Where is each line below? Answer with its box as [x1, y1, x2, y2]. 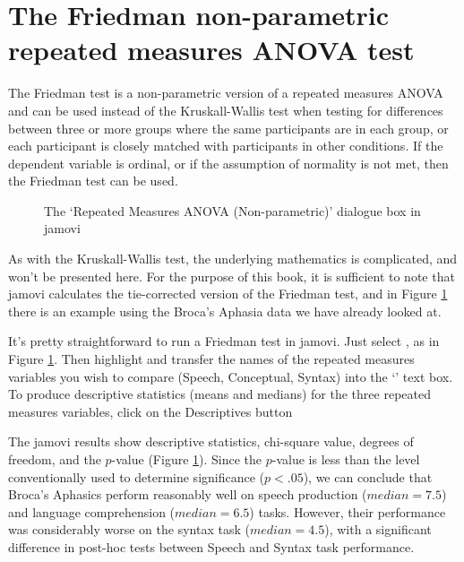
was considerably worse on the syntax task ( [8, 520, 250, 539]
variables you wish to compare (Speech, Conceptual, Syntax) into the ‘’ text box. [8, 367, 453, 385]
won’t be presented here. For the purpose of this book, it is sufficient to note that [8, 266, 455, 285]
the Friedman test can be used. [8, 171, 178, 190]
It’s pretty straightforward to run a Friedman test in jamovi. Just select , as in [8, 332, 440, 350]
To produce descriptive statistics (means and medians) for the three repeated [8, 385, 431, 403]
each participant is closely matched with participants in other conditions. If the [8, 136, 443, 155]
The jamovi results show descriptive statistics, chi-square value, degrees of [8, 432, 414, 451]
